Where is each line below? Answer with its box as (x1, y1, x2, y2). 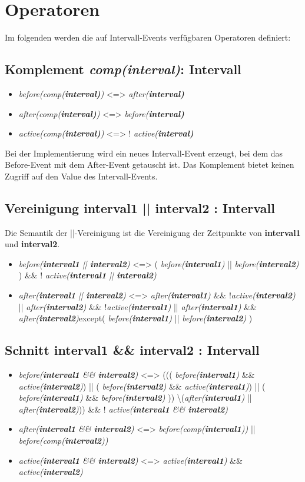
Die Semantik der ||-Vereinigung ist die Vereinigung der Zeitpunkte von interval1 (5, 226, 301, 238)
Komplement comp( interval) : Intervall (5, 60, 241, 78)
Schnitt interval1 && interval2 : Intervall (5, 341, 260, 359)
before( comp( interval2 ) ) (18, 434, 108, 447)
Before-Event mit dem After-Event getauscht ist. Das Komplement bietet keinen (5, 158, 294, 171)
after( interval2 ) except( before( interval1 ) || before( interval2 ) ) (18, 312, 253, 324)
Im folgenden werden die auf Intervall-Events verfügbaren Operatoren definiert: (5, 31, 291, 44)
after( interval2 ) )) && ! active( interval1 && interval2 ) (18, 403, 228, 415)
